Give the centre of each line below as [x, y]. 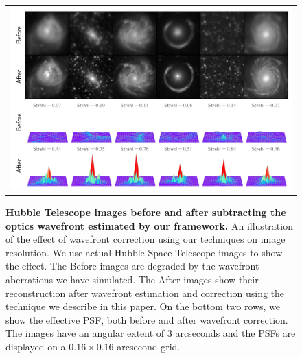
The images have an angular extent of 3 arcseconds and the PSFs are [151, 333]
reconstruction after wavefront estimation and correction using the [145, 293]
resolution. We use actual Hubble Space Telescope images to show [144, 252]
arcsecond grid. [149, 347]
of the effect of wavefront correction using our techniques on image [146, 239]
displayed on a [36, 347]
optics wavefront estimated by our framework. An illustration [149, 225]
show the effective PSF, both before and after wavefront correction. [147, 319]
